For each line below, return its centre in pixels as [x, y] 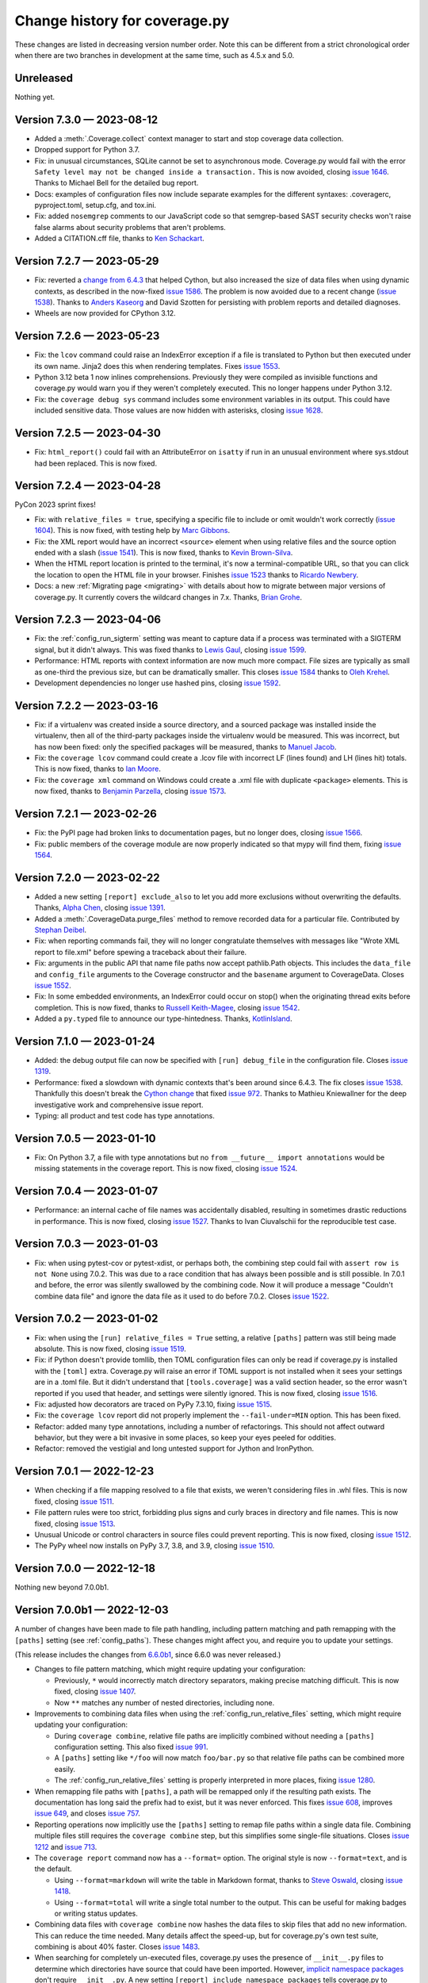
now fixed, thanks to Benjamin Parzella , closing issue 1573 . [130, 791]
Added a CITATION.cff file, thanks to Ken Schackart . [120, 239]
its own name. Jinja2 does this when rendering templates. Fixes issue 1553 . [157, 366]
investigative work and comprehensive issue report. [119, 1105]
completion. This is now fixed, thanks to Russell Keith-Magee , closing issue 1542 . [167, 1007]
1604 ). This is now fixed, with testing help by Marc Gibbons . [132, 531]
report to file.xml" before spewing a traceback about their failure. [141, 952]
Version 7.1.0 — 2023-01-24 [85, 1041]
